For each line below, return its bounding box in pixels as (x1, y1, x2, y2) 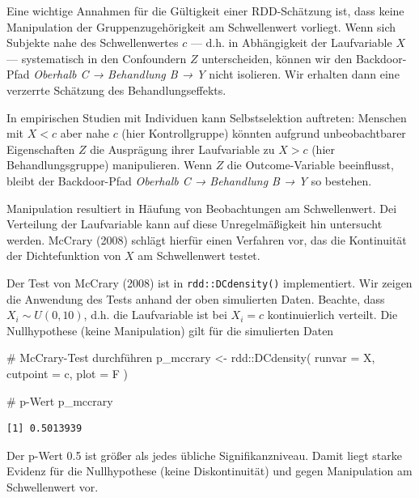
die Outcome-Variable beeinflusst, (226, 156, 394, 173)
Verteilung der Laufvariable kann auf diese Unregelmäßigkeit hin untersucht (6, 215, 383, 232)
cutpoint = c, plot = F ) (6, 364, 128, 381)
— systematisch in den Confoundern (6, 49, 187, 66)
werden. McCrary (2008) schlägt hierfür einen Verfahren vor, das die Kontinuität (6, 231, 407, 248)
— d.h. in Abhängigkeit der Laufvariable (190, 34, 392, 51)
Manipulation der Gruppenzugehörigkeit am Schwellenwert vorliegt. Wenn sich (6, 18, 396, 35)
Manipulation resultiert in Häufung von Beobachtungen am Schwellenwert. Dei (6, 199, 397, 216)
